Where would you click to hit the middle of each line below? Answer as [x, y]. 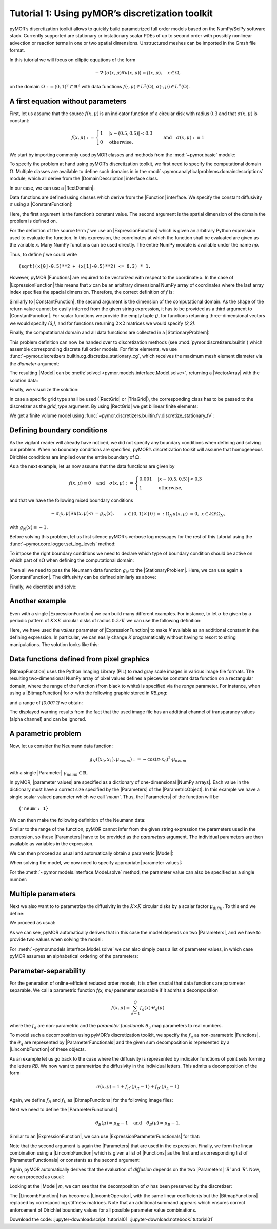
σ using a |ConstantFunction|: [41, 204]
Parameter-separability [47, 971]
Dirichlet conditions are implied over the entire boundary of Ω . [75, 457]
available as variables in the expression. [52, 844]
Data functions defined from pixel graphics [80, 659]
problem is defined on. [33, 221]
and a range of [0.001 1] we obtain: [46, 702]
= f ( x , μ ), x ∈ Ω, [161, 73]
